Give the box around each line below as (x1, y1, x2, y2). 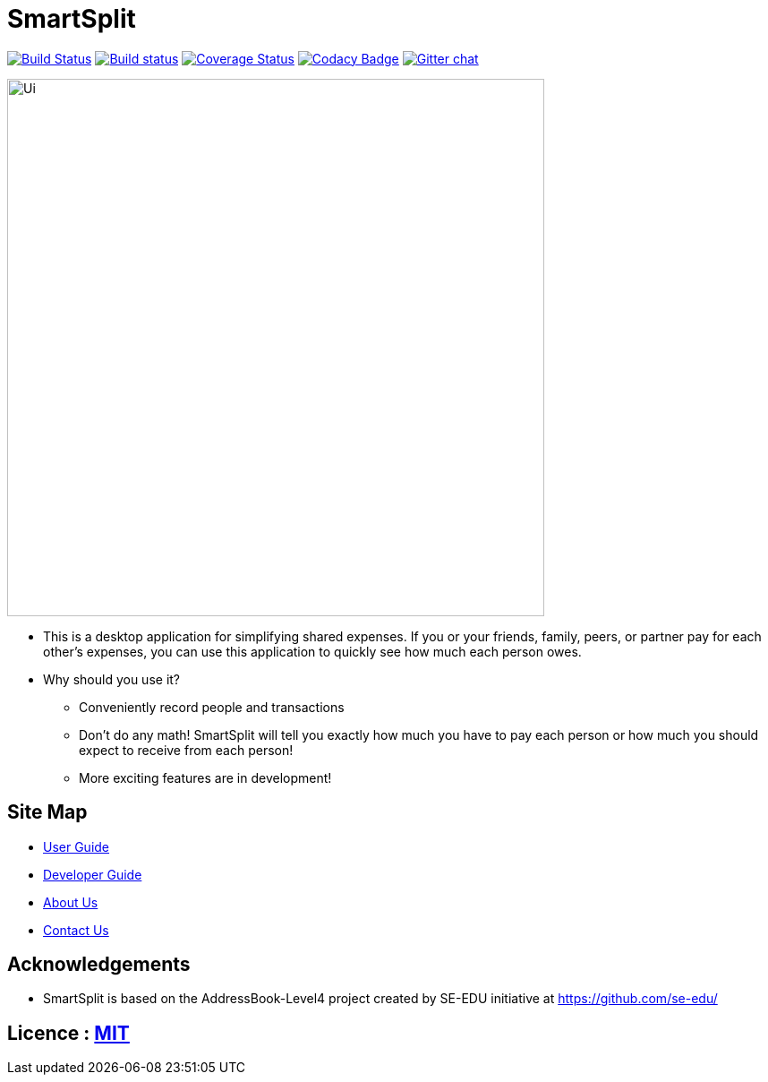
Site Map (7, 801, 88, 824)
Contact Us (43, 922, 109, 938)
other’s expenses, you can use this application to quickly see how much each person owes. (43, 643, 582, 659)
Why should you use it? (43, 671, 181, 687)
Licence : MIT (7, 1021, 130, 1044)
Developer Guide (43, 866, 142, 882)
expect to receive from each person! (79, 742, 294, 758)
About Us (43, 894, 98, 910)
